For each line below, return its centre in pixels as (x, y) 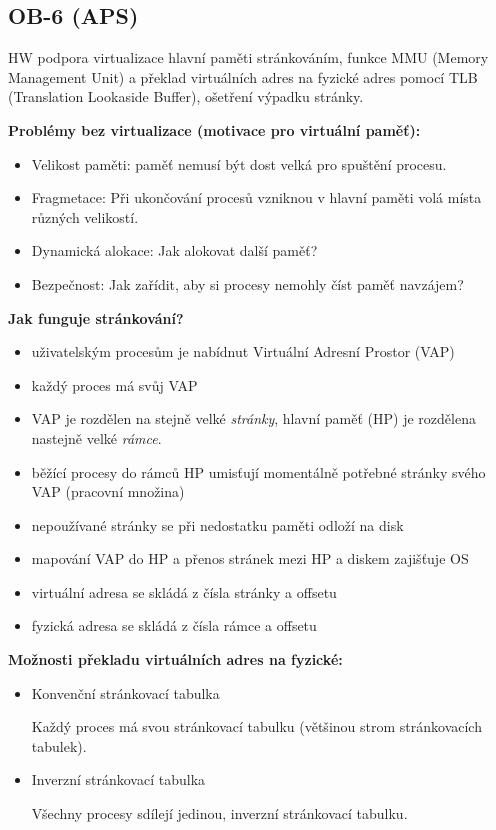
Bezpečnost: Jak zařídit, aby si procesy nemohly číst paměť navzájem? (247, 283)
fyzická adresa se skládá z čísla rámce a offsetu (174, 625)
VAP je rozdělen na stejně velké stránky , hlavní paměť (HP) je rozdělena (253, 418)
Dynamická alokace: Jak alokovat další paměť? (174, 250)
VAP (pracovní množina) (108, 491)
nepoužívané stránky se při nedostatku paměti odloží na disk (217, 524)
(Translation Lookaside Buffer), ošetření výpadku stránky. (186, 96)
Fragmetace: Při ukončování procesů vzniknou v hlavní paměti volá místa (256, 197)
